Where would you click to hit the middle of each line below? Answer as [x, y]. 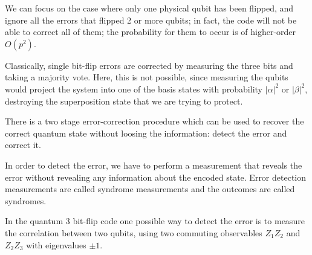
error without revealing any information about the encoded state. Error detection [156, 177]
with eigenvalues [56, 244]
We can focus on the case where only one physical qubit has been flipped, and [149, 8]
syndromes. [26, 200]
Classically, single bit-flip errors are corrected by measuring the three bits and [149, 65]
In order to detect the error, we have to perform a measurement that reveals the [154, 165]
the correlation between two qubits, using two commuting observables [134, 232]
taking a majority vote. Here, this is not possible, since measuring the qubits [147, 77]
